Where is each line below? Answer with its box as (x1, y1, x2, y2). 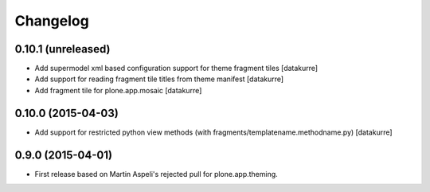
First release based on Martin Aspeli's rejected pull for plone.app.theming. (34, 169, 278, 178)
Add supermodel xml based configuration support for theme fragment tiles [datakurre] (34, 64, 319, 73)
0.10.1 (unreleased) (14, 42, 111, 56)
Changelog (14, 12, 89, 29)
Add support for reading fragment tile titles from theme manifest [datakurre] (34, 74, 284, 84)
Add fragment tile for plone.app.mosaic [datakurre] (34, 85, 202, 95)
